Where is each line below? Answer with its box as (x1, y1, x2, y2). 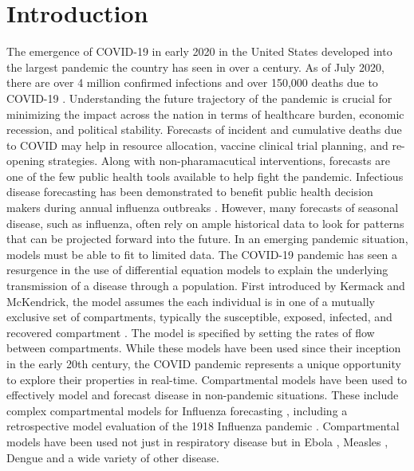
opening (6, 152, 45, 169)
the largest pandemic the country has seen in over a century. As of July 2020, (6, 58, 384, 75)
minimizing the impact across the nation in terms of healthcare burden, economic (6, 105, 404, 122)
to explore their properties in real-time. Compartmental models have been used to (6, 371, 408, 387)
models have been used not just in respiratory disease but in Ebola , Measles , (6, 433, 388, 449)
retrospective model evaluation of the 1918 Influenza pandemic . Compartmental (6, 418, 400, 434)
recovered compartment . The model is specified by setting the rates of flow (6, 324, 375, 340)
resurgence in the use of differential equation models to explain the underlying (6, 261, 388, 278)
